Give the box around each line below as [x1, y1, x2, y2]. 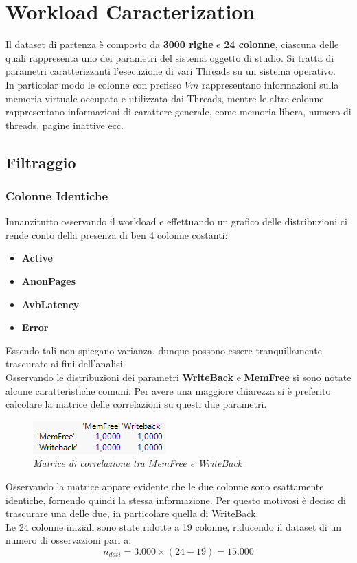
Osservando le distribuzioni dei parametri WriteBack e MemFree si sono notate [5, 370, 352, 384]
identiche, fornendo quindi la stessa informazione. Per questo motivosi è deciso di [5, 492, 346, 507]
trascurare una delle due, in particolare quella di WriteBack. [5, 506, 259, 520]
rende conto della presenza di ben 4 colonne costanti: [5, 227, 228, 242]
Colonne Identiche [5, 187, 108, 204]
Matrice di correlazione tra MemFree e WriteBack [33, 456, 242, 470]
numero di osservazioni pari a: [5, 533, 132, 547]
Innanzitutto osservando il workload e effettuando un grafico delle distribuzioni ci [5, 214, 347, 229]
